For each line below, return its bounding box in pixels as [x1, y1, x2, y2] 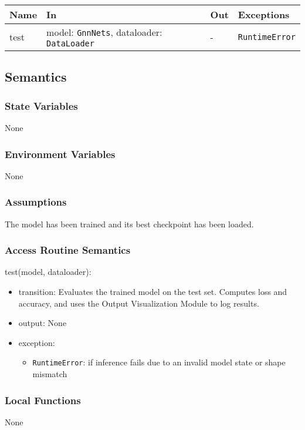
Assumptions [5, 194, 67, 209]
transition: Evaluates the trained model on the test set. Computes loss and [18, 285, 287, 298]
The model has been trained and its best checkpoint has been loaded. [5, 217, 254, 230]
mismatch [32, 368, 67, 380]
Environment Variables [5, 146, 116, 161]
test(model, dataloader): [5, 266, 91, 278]
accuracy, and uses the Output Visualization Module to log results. [18, 297, 259, 309]
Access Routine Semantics [5, 243, 131, 257]
